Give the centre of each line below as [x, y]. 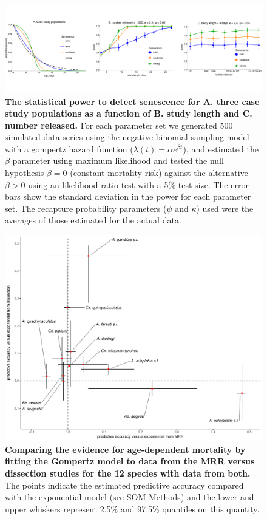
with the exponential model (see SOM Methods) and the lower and [130, 497]
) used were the [225, 208]
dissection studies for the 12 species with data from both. [128, 473]
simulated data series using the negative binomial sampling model [127, 137]
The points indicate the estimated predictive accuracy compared [124, 485]
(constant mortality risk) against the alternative [159, 173]
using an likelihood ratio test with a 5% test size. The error [138, 184]
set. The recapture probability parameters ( [86, 208]
